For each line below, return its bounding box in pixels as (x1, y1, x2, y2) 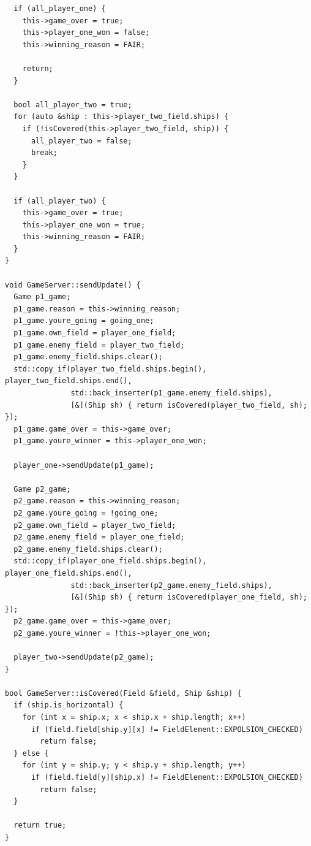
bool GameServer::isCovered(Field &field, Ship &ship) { (5, 688, 242, 698)
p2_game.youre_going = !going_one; (13, 508, 159, 517)
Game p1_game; (13, 292, 71, 302)
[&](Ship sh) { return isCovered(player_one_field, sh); (70, 593, 307, 602)
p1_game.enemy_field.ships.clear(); (13, 352, 163, 362)
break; (31, 148, 58, 158)
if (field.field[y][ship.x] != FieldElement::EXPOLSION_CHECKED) (31, 773, 303, 782)
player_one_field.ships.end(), (5, 568, 132, 577)
